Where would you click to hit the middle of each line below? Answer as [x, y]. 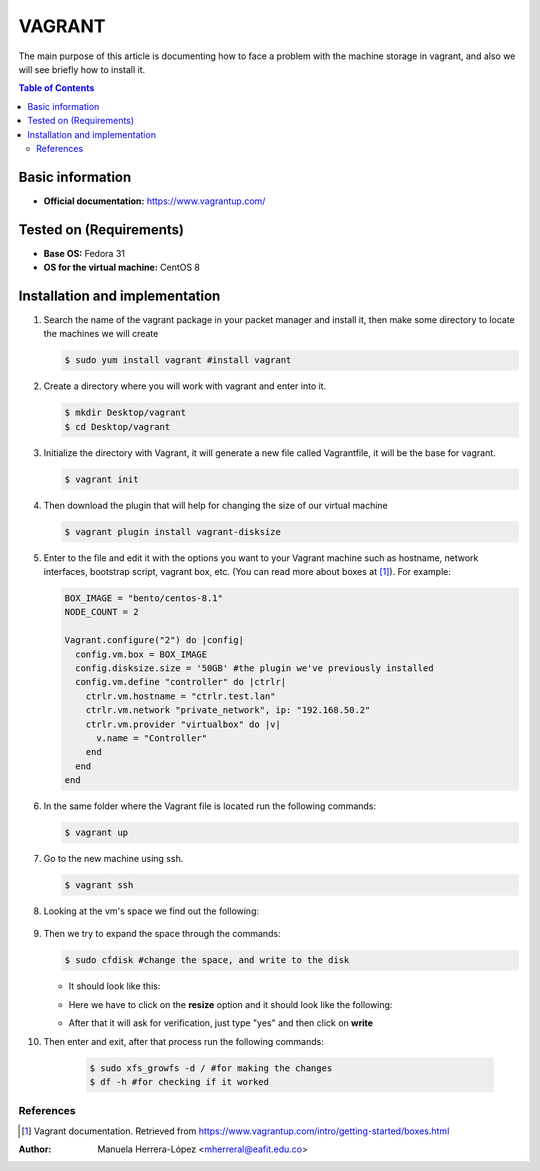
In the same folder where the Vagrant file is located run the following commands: [210, 806]
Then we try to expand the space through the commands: [162, 934]
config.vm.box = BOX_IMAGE [141, 654]
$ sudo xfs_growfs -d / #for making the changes [211, 1068]
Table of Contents [56, 88]
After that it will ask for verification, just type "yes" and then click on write [221, 1023]
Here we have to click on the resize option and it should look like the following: [230, 1004]
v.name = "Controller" [152, 738]
